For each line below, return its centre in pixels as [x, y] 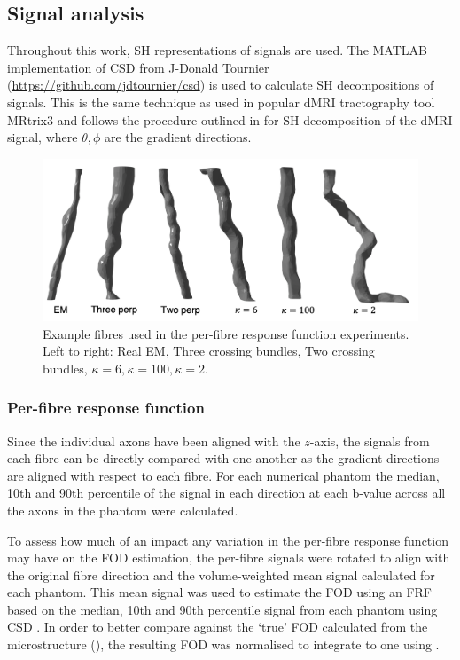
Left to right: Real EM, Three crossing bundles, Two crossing [209, 351]
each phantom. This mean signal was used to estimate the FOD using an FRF [219, 592]
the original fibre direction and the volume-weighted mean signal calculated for [221, 574]
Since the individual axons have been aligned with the [154, 440]
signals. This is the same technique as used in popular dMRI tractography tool [221, 102]
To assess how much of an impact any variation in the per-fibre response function [228, 540]
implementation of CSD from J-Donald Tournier [138, 67]
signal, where [43, 137]
